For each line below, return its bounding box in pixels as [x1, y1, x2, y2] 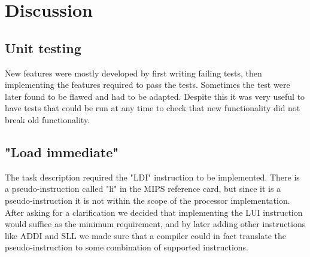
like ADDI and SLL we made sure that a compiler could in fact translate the [5, 229, 287, 241]
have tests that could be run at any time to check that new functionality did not [5, 102, 300, 114]
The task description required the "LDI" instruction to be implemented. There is [5, 170, 300, 183]
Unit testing [5, 38, 81, 57]
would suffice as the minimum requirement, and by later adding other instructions [5, 218, 306, 230]
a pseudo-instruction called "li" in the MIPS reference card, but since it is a [5, 182, 281, 195]
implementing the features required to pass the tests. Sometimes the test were [5, 78, 290, 91]
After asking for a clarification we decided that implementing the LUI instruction [5, 206, 303, 218]
